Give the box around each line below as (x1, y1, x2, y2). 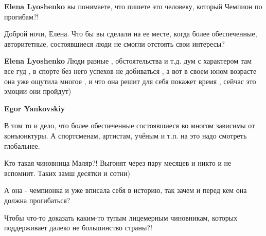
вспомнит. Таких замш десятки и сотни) (4, 167, 131, 178)
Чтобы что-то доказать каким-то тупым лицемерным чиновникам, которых (4, 212, 238, 223)
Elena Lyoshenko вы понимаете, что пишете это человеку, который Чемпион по (4, 1, 262, 11)
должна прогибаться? (4, 194, 70, 205)
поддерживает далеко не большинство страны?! (4, 222, 152, 233)
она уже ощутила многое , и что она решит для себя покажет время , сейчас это (4, 75, 256, 86)
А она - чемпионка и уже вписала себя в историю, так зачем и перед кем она (4, 185, 247, 195)
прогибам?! (4, 11, 39, 22)
